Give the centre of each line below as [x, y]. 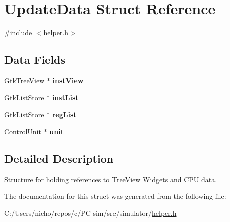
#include [18, 32]
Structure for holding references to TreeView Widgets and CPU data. [111, 179]
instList [65, 97]
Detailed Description [59, 158]
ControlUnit [23, 131]
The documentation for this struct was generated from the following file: [115, 196]
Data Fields [35, 60]
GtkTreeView [24, 80]
